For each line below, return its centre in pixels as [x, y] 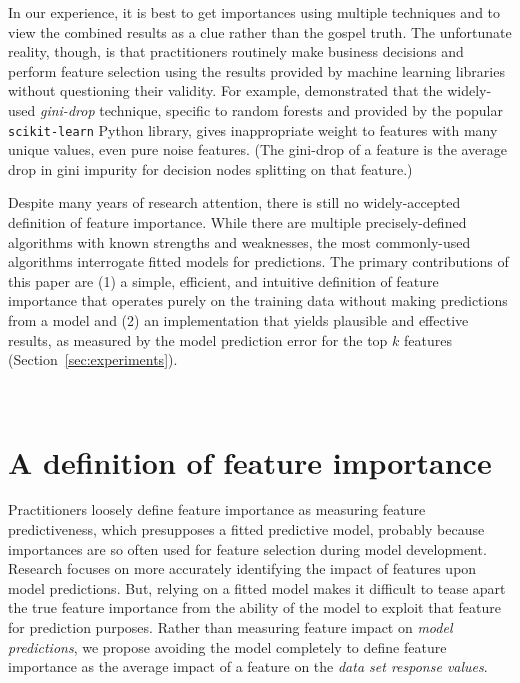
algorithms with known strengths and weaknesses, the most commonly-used [239, 241]
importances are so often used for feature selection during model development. [247, 548]
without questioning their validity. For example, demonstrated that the [225, 90]
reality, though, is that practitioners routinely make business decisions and [236, 51]
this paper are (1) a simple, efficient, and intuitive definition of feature [223, 280]
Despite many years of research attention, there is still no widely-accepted [234, 202]
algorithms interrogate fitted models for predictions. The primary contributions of [258, 261]
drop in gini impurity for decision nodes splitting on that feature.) [210, 168]
